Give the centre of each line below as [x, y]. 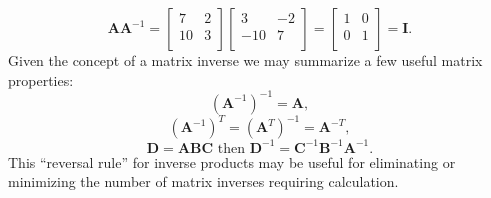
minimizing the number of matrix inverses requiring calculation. [203, 181]
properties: [41, 79]
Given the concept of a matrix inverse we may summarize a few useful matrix [245, 60]
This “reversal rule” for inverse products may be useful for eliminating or [232, 161]
